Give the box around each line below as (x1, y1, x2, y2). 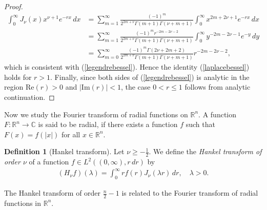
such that (186, 119, 215, 130)
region (4, 81, 24, 92)
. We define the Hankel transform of (149, 146, 262, 157)
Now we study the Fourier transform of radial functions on (4, 109, 188, 119)
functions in (4, 197, 42, 208)
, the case (120, 81, 151, 92)
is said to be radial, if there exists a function (38, 119, 178, 130)
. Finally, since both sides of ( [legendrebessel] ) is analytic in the (50, 71, 250, 82)
